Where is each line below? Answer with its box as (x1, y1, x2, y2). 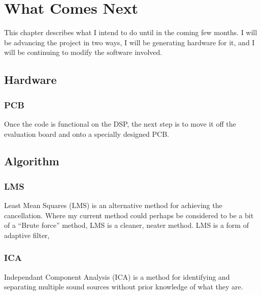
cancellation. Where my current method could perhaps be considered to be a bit (4, 210, 254, 220)
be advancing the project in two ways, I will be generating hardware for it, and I (4, 37, 255, 47)
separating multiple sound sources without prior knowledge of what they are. (4, 281, 243, 292)
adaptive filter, (4, 229, 50, 240)
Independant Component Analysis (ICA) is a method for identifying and (4, 271, 230, 282)
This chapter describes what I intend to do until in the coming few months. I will (4, 27, 257, 38)
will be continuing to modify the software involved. (4, 47, 162, 57)
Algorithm (4, 153, 59, 169)
